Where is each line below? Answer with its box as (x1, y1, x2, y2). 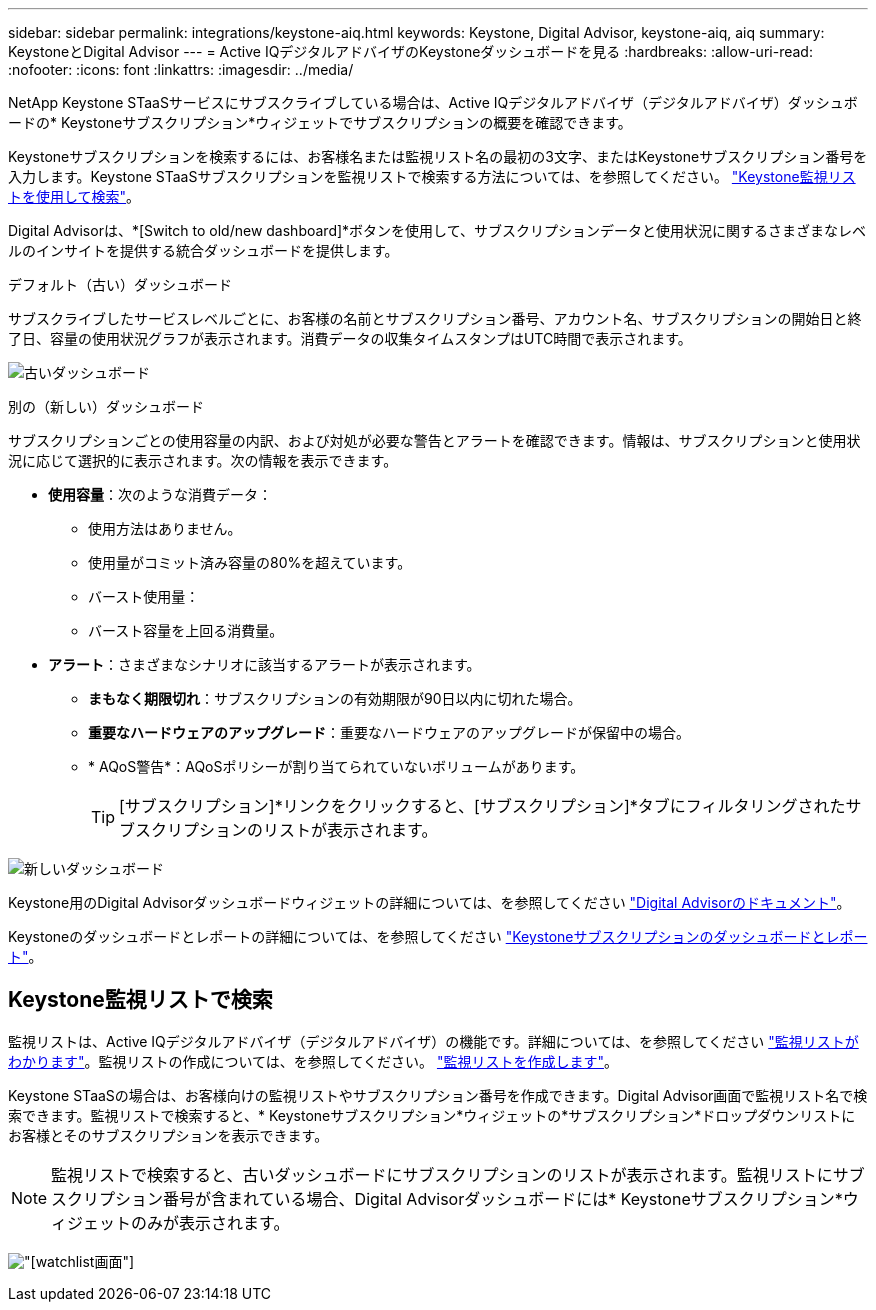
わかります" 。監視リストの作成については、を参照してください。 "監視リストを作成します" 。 (8, 1052, 618, 1070)
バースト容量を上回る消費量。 (88, 622, 284, 639)
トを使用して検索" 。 (8, 188, 141, 205)
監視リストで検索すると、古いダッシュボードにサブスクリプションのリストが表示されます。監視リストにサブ (51, 1164, 865, 1185)
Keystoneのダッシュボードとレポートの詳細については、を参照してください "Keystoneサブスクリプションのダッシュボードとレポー (8, 928, 868, 945)
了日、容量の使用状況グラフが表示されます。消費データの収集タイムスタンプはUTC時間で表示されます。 (8, 330, 692, 347)
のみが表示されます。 (131, 1212, 290, 1233)
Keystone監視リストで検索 (8, 987, 273, 1013)
